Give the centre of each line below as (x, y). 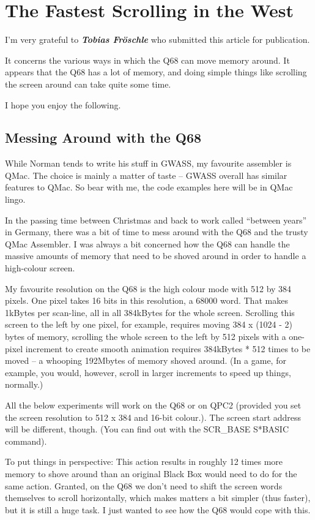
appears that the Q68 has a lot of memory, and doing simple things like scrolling (156, 72)
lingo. (15, 199)
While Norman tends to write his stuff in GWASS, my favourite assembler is (148, 163)
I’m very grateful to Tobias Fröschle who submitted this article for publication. (157, 40)
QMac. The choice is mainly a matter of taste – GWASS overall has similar (146, 175)
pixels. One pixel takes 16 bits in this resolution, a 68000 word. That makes (146, 300)
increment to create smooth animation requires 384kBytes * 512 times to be (168, 348)
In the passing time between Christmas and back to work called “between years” (156, 220)
